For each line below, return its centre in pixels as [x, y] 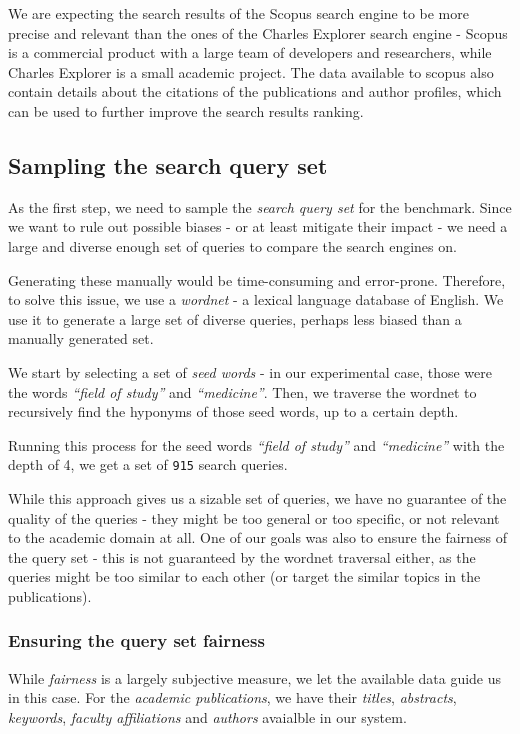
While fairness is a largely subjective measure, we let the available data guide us [255, 677]
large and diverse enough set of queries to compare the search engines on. [232, 245]
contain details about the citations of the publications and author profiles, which [255, 91]
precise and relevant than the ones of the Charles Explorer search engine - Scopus [258, 32]
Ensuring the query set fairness [136, 640]
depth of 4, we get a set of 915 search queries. [148, 464]
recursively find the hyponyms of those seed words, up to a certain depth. [233, 411]
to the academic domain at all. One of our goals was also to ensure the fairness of [258, 537]
